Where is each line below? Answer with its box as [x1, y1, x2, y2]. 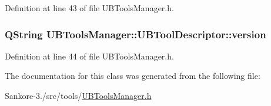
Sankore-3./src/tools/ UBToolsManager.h [5, 90, 152, 101]
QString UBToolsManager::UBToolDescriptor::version [5, 26, 266, 41]
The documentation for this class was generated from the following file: [5, 69, 260, 82]
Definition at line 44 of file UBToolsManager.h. [5, 49, 174, 62]
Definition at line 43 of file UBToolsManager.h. [5, 2, 174, 14]
